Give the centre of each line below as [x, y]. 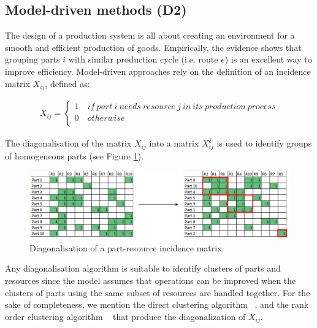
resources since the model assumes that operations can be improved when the [151, 280]
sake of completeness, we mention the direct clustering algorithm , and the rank [157, 304]
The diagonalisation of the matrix [68, 143]
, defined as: [67, 83]
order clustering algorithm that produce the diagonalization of [125, 316]
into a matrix [174, 143]
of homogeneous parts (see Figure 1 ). [74, 155]
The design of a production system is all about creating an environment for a [150, 35]
